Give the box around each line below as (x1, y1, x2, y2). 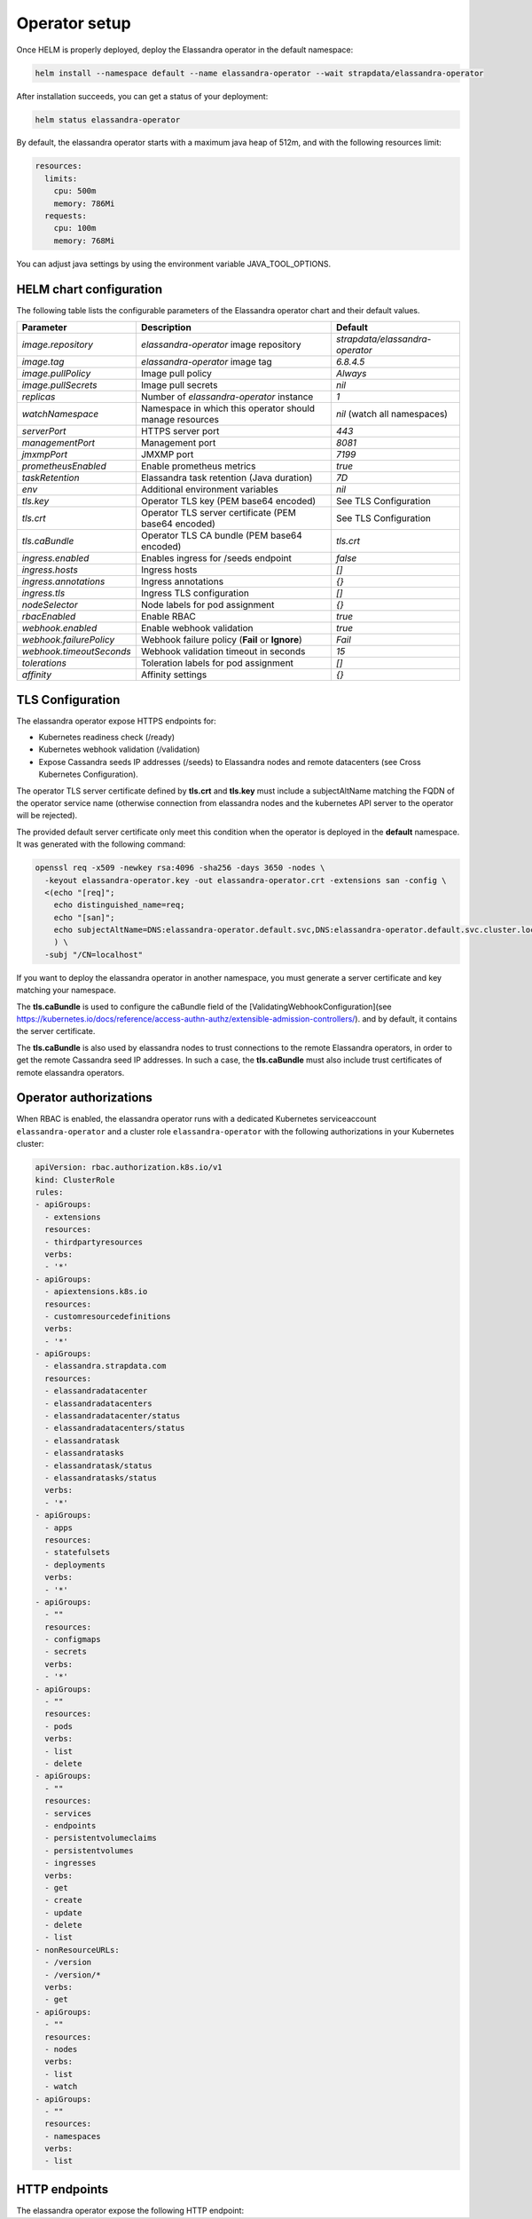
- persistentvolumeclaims (44, 1833, 157, 1844)
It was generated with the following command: (16, 839, 186, 849)
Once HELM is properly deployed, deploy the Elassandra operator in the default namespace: (16, 44, 354, 55)
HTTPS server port (140, 425, 220, 438)
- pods (44, 1721, 74, 1731)
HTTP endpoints (16, 2182, 109, 2197)
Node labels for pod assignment (140, 599, 275, 612)
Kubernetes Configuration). (38, 769, 139, 780)
